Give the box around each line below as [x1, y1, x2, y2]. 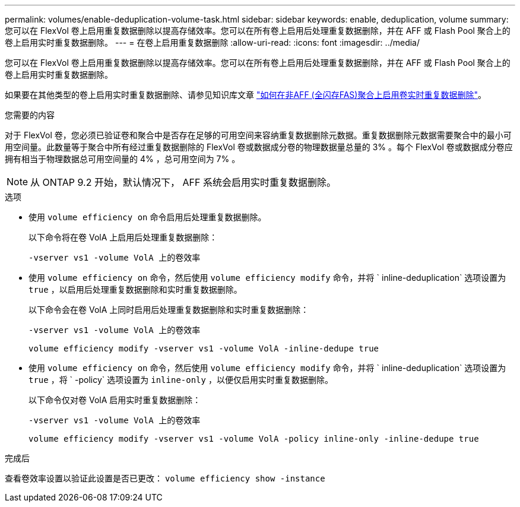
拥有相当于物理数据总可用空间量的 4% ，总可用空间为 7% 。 [5, 154, 240, 164]
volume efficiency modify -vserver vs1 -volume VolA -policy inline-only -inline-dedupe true [28, 434, 479, 443]
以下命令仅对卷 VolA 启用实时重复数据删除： [28, 395, 201, 405]
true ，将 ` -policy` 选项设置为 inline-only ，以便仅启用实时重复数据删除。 [28, 375, 333, 385]
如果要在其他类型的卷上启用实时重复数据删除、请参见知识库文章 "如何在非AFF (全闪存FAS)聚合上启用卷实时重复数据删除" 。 [5, 90, 486, 100]
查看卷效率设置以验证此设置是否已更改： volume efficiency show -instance [5, 473, 325, 483]
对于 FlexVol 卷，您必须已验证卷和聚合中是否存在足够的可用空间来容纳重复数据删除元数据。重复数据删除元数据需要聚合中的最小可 [5, 130, 512, 140]
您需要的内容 [5, 110, 55, 120]
